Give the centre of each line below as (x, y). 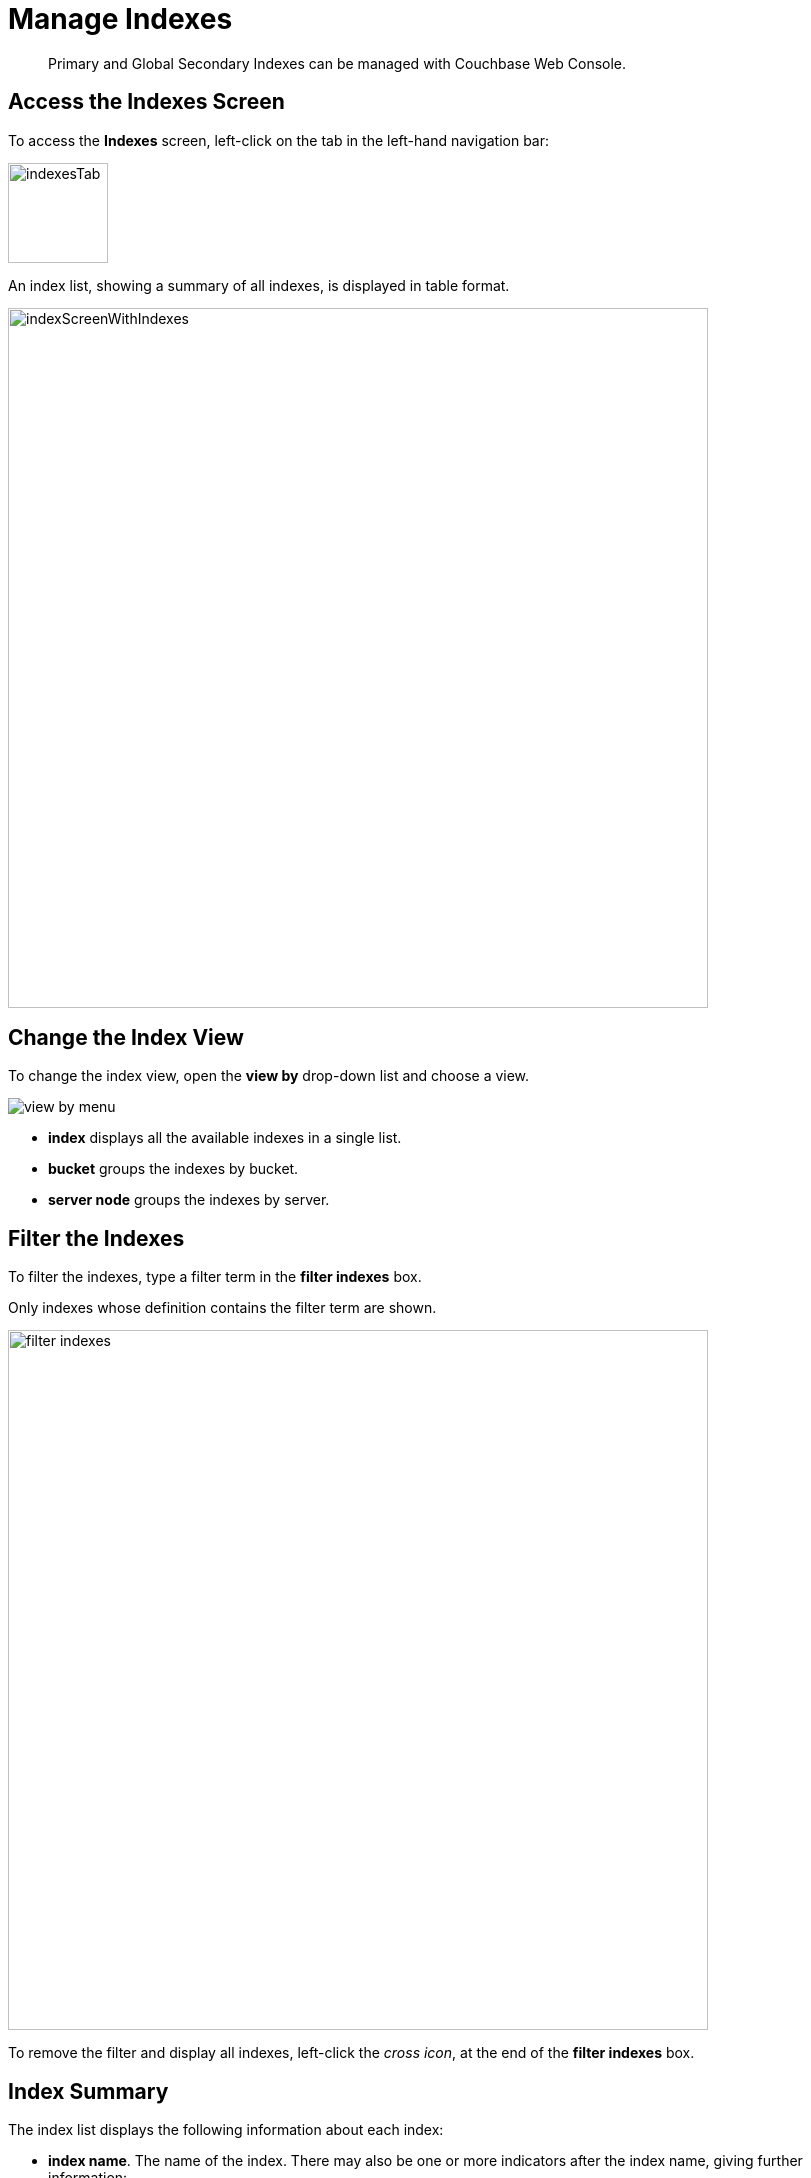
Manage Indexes (120, 19)
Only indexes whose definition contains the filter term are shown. (222, 1308)
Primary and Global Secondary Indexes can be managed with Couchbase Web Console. (337, 63)
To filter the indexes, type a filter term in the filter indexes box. (215, 1277)
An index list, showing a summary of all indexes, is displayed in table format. (259, 285)
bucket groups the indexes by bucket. (173, 1169)
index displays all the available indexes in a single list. (225, 1138)
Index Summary (88, 2091)
